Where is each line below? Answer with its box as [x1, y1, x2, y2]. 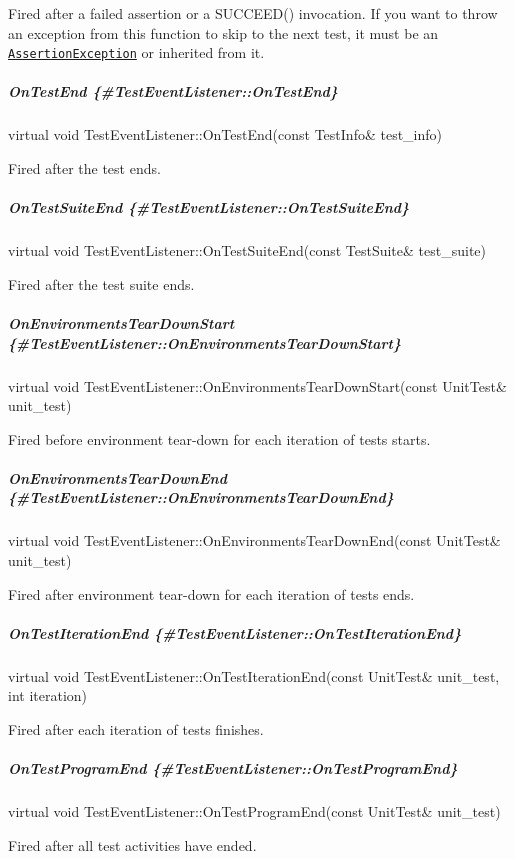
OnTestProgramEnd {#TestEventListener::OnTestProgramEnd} [8, 758, 458, 779]
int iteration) [8, 685, 88, 706]
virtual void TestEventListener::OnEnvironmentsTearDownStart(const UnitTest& [8, 375, 507, 396]
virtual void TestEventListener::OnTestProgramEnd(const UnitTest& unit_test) [8, 801, 501, 822]
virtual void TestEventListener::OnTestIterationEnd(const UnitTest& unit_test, [8, 665, 500, 686]
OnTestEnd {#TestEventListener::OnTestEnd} [8, 81, 338, 102]
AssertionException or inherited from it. [8, 42, 265, 63]
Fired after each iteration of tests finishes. [8, 718, 264, 739]
